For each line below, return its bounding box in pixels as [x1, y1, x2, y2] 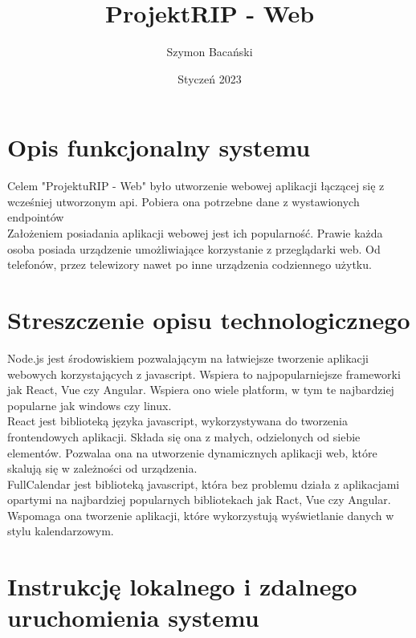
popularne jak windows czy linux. [7, 396, 172, 413]
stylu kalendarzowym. [7, 522, 114, 539]
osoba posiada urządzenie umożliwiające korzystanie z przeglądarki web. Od [7, 240, 381, 257]
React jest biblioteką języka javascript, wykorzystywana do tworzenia [7, 412, 349, 429]
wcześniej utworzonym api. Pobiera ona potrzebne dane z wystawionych [7, 193, 360, 209]
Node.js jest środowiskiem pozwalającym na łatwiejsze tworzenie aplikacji [7, 349, 369, 366]
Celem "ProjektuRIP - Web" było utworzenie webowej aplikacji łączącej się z [7, 177, 385, 194]
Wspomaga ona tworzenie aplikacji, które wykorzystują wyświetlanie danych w [7, 506, 394, 523]
